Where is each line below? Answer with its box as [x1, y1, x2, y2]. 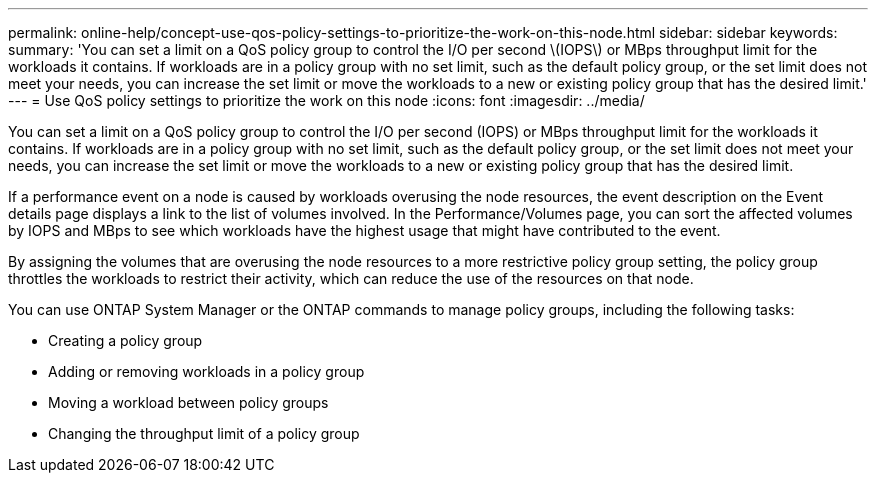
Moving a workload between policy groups [48, 394, 329, 411]
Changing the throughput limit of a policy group [48, 425, 360, 442]
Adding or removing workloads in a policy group [48, 363, 365, 380]
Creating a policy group [48, 332, 203, 349]
